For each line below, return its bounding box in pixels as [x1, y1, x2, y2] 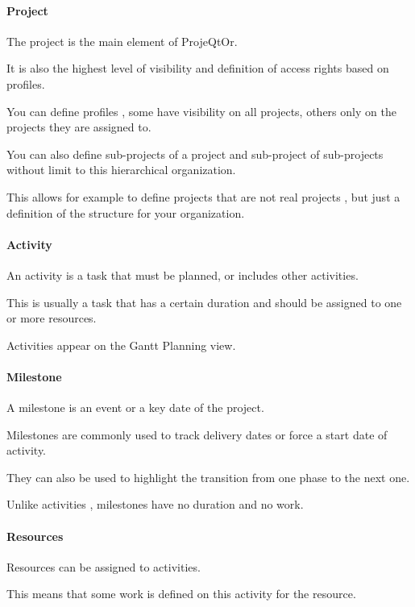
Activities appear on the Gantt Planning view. [6, 336, 236, 353]
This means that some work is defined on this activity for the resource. [6, 585, 356, 602]
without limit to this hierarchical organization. [6, 161, 236, 178]
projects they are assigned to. [6, 118, 151, 135]
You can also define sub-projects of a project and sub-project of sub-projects [6, 145, 384, 162]
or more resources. [6, 310, 97, 326]
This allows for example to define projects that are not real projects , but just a [6, 188, 400, 205]
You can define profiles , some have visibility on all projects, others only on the [6, 102, 396, 119]
